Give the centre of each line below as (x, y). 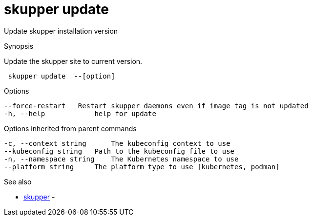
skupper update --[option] (62, 76)
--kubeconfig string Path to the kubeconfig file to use (119, 151)
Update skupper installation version (61, 31)
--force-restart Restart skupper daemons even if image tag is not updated (156, 106)
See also (18, 181)
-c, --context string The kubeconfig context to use (117, 143)
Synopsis (19, 46)
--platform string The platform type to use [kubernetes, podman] (142, 167)
